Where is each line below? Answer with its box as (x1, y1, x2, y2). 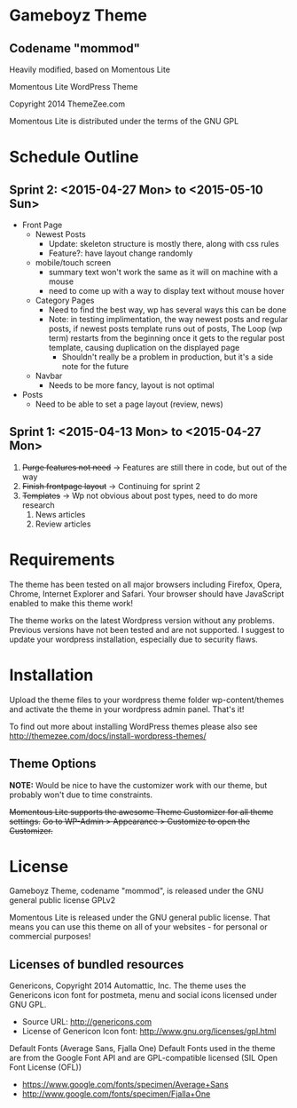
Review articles (35, 518, 91, 529)
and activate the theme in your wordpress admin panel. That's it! (9, 703, 245, 715)
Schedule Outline (9, 147, 139, 167)
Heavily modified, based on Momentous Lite (9, 64, 171, 75)
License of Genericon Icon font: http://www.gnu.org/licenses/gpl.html (21, 1026, 277, 1037)
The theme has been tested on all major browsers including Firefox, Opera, (9, 579, 283, 590)
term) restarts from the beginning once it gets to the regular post (48, 333, 285, 343)
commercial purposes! (9, 931, 91, 942)
